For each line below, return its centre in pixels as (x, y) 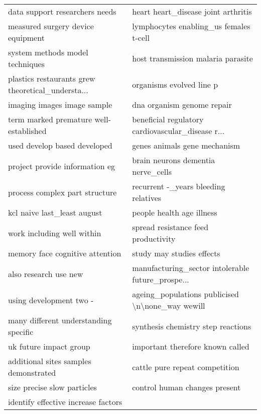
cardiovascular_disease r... (178, 131)
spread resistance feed (170, 227)
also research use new (46, 273)
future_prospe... (161, 279)
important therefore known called (191, 346)
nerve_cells (152, 171)
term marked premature (50, 119)
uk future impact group (49, 346)
